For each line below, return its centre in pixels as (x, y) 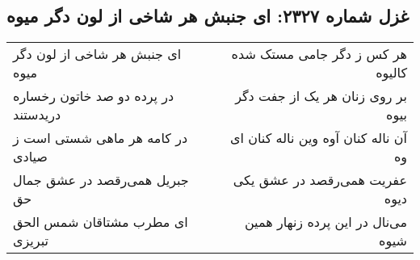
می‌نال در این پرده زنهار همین (325, 222)
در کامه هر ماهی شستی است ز (101, 138)
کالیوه (391, 73)
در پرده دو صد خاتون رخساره (94, 96)
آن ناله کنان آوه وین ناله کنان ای (318, 138)
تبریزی (31, 241)
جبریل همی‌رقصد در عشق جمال (101, 180)
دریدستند (37, 115)
